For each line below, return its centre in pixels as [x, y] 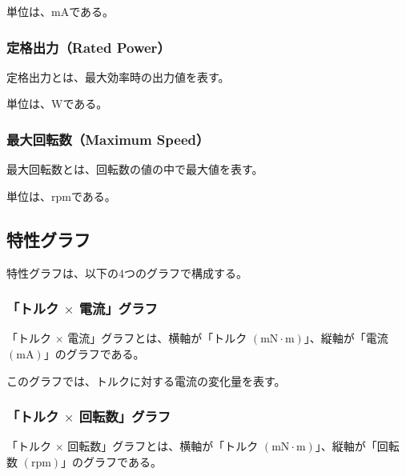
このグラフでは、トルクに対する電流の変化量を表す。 [146, 380]
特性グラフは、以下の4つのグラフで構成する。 [127, 272]
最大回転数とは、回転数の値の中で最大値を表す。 [135, 169]
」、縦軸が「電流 [346, 338]
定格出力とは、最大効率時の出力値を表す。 [118, 76]
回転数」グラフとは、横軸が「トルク [163, 446]
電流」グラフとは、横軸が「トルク [157, 338]
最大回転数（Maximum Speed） [108, 139]
